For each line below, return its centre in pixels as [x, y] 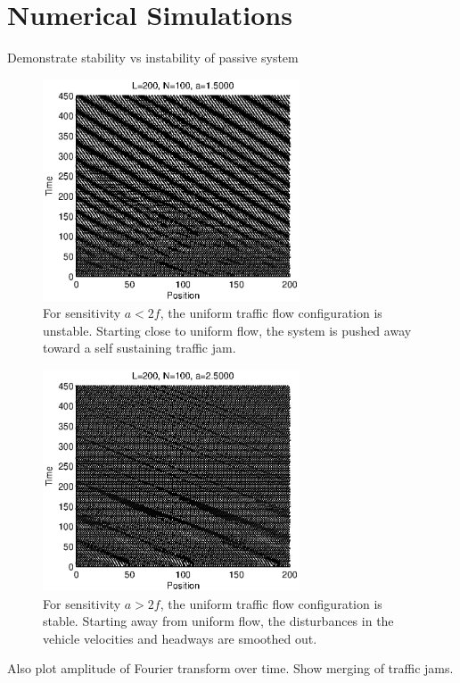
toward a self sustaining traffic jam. [140, 348]
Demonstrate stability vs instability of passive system [153, 58]
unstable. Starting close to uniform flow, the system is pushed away [227, 330]
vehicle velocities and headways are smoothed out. [180, 638]
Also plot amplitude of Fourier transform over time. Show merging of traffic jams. [230, 668]
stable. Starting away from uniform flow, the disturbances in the [218, 621]
